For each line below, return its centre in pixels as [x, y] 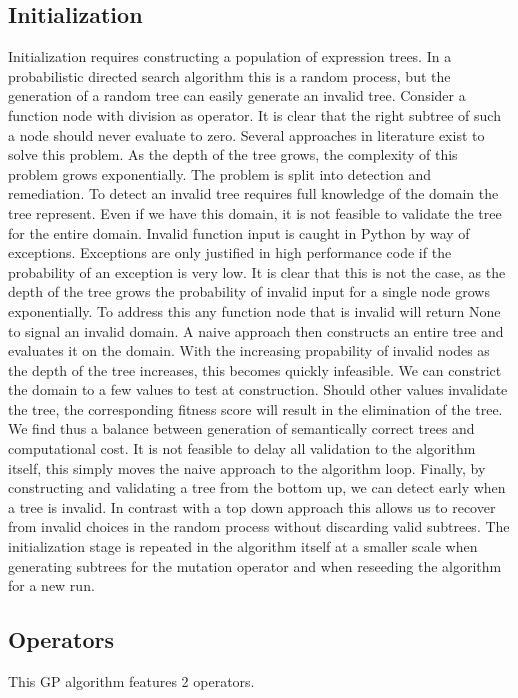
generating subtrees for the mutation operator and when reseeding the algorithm [255, 565]
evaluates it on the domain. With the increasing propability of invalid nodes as [249, 350]
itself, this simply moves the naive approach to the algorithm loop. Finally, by [247, 467]
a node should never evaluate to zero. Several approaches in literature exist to [246, 134]
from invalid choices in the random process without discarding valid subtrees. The [259, 526]
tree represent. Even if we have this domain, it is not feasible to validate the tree [255, 212]
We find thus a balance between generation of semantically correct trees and [241, 428]
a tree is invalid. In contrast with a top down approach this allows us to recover [252, 506]
